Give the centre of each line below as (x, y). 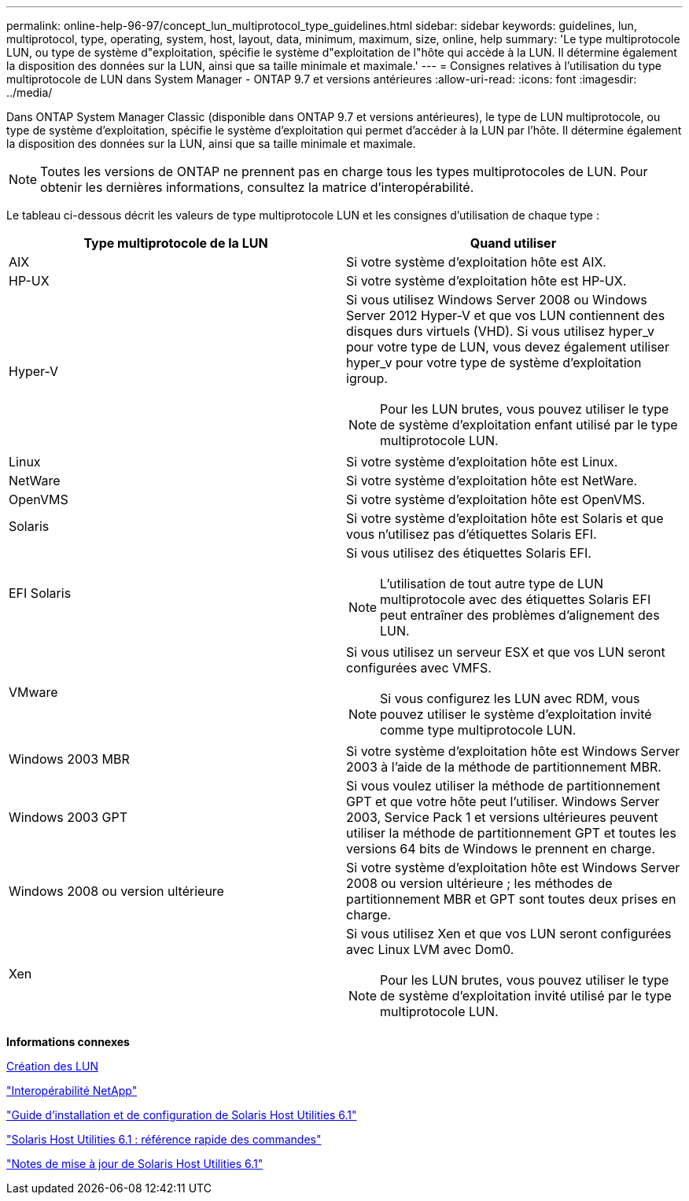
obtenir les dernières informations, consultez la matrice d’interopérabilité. (257, 187)
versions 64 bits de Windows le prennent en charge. (501, 849)
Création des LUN (52, 1066)
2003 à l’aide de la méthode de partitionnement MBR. (504, 767)
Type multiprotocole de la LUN (176, 243)
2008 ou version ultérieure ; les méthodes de (479, 883)
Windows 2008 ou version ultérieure (116, 891)
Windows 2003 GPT (68, 817)
